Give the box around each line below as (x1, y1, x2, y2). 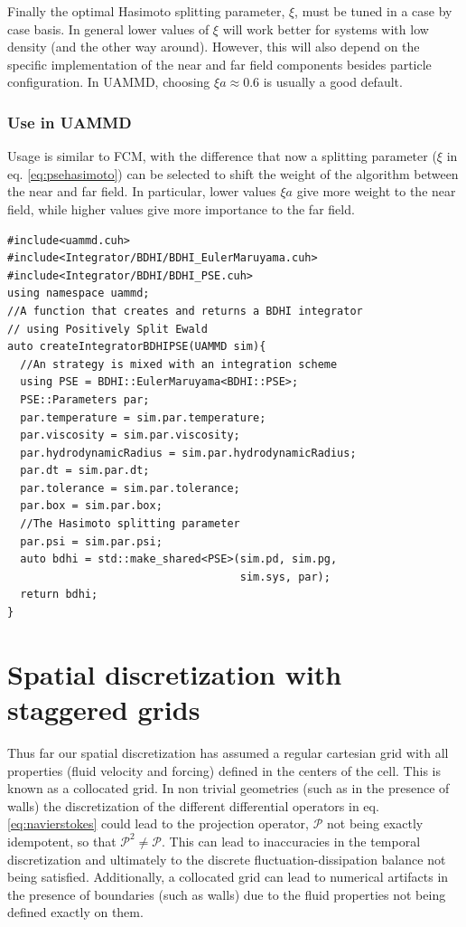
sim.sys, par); (239, 570, 331, 583)
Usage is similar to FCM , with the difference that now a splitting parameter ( (7, 147, 437, 166)
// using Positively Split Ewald (7, 322, 208, 336)
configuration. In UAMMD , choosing (7, 72, 210, 91)
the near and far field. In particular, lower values (7, 182, 276, 201)
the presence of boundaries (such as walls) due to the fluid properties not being (7, 884, 446, 903)
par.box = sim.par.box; (20, 499, 163, 513)
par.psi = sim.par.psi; (20, 534, 163, 548)
